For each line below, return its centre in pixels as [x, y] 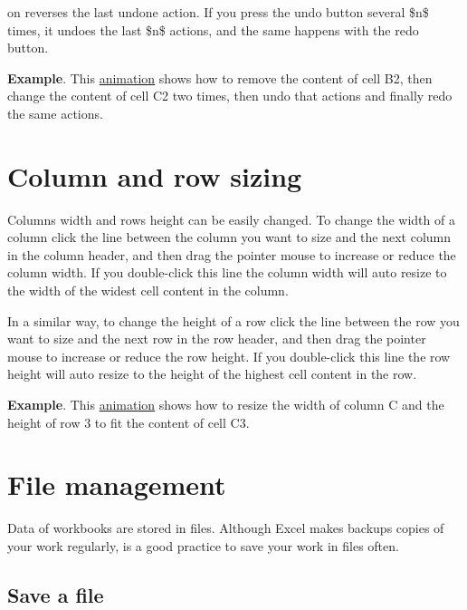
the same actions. [55, 113]
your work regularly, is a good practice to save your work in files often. [203, 545]
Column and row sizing [155, 175]
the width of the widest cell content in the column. [148, 290]
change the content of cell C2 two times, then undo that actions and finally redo [230, 96]
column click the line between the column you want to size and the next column [229, 237]
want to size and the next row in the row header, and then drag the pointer [217, 339]
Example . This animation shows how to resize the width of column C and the [226, 405]
